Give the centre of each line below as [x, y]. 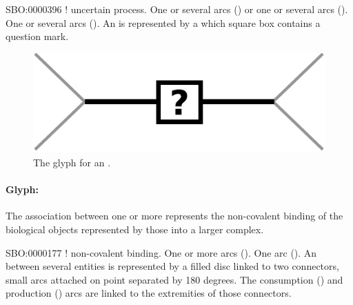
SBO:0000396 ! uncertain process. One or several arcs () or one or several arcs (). [177, 9]
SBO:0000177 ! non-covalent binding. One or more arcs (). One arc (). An [161, 252]
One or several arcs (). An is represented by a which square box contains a [163, 22]
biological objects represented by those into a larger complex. [135, 229]
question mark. [37, 36]
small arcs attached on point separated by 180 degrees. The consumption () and [174, 279]
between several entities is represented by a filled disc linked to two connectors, [172, 266]
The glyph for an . [72, 162]
